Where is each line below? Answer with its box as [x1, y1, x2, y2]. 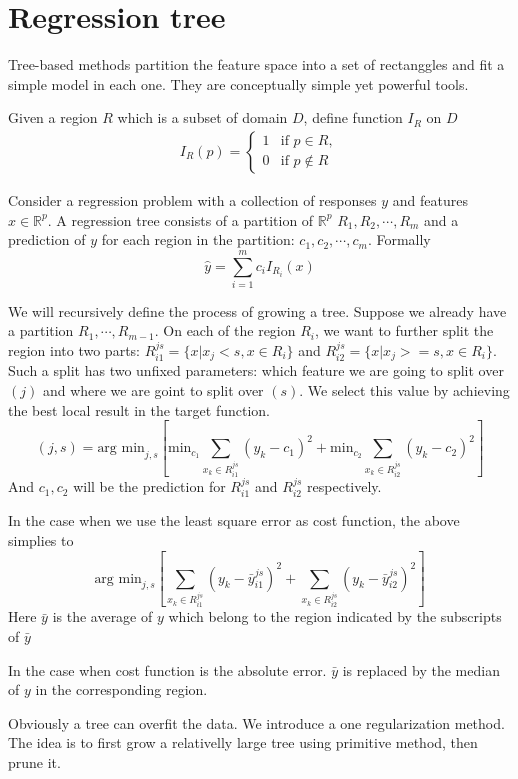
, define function [303, 107, 403, 128]
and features [392, 189, 468, 210]
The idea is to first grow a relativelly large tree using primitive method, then [8, 732, 478, 753]
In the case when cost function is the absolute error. [8, 659, 327, 680]
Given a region [8, 107, 98, 128]
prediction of [8, 229, 86, 250]
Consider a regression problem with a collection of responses [8, 189, 377, 210]
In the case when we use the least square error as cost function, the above [8, 510, 460, 531]
